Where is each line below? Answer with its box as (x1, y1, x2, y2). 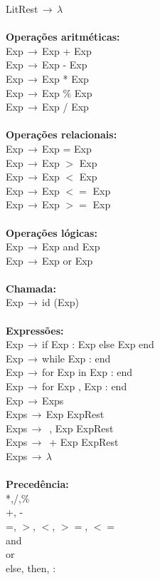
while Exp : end (42, 350, 111, 365)
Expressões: (6, 322, 64, 337)
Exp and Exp (42, 239, 100, 254)
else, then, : (6, 560, 56, 575)
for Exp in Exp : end (42, 365, 132, 380)
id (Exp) (42, 295, 80, 310)
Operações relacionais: (6, 127, 117, 142)
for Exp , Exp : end (42, 379, 127, 394)
